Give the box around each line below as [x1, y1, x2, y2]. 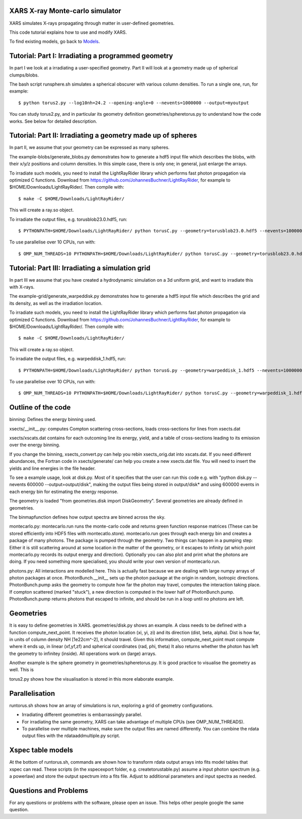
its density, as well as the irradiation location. [9, 300, 103, 306]
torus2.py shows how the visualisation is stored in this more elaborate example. [9, 676, 174, 682]
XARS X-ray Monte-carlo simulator [9, 7, 121, 15]
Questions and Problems [9, 786, 89, 795]
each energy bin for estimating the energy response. [9, 488, 118, 495]
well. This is [9, 667, 34, 673]
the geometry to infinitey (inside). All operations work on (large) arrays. [9, 650, 157, 657]
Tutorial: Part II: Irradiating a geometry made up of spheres [9, 131, 197, 140]
